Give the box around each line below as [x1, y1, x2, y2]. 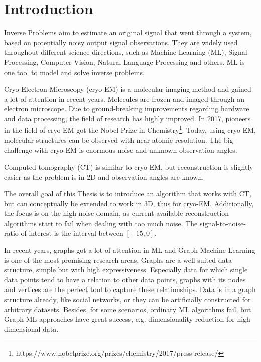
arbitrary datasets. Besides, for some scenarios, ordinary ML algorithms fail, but [4, 304, 251, 314]
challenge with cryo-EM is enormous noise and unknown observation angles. [4, 144, 237, 155]
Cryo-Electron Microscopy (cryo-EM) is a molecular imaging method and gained [4, 84, 251, 94]
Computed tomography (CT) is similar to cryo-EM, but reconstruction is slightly [4, 161, 253, 172]
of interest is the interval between [21, 228, 123, 238]
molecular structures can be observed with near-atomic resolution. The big [4, 134, 233, 145]
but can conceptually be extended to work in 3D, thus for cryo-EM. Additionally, [4, 198, 254, 208]
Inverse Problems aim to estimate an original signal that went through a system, [4, 27, 252, 38]
